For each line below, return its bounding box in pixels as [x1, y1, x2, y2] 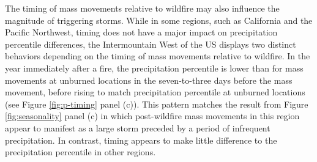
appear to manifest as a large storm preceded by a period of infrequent [5, 121, 270, 134]
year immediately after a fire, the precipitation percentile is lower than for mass [5, 61, 304, 74]
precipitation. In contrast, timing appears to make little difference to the [5, 133, 277, 146]
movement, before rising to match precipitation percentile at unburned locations [5, 86, 305, 98]
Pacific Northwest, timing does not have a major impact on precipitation [5, 26, 278, 39]
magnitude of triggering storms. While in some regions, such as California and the [5, 13, 313, 26]
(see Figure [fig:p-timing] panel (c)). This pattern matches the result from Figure [5, 97, 308, 110]
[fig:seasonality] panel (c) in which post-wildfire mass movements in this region [5, 109, 300, 122]
